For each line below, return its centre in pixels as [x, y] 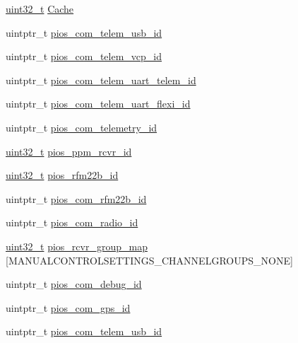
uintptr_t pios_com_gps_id [68, 307]
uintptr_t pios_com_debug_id [74, 284]
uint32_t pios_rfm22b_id [62, 175]
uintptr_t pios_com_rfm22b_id [76, 198]
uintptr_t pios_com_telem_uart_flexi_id [98, 104]
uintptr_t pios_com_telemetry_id [82, 127]
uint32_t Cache [40, 8]
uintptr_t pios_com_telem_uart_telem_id [101, 80]
